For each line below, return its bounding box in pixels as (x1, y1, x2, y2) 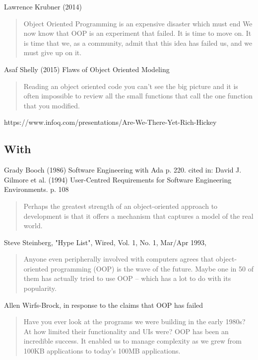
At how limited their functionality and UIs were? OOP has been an (23, 326, 229, 336)
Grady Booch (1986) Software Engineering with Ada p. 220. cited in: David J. (4, 165, 242, 175)
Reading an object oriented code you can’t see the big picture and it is (23, 81, 238, 91)
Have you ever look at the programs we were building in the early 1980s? (23, 316, 246, 327)
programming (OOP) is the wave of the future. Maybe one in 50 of (50, 263, 254, 273)
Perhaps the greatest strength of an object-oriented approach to (23, 200, 218, 211)
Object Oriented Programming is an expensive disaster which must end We (23, 18, 253, 28)
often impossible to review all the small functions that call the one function (23, 90, 253, 101)
